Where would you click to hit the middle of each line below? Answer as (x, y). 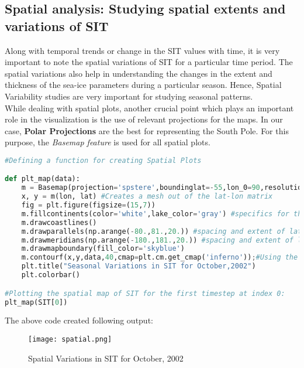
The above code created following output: (79, 320)
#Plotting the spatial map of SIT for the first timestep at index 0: (145, 293)
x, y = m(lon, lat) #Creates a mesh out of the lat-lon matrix (147, 197)
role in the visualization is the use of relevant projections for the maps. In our (144, 119)
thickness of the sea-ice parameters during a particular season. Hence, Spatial (143, 85)
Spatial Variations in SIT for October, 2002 (106, 358)
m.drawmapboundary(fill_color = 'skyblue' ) (103, 249)
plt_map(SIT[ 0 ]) (36, 302)
